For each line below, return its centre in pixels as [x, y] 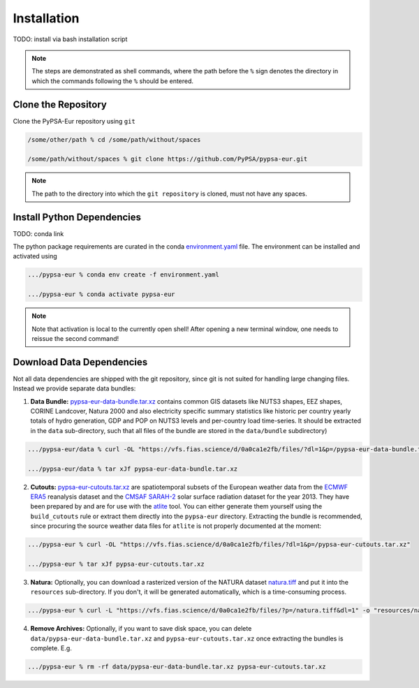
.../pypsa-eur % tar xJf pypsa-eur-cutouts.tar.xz [116, 564]
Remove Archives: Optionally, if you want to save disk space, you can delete [141, 629]
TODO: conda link [38, 233]
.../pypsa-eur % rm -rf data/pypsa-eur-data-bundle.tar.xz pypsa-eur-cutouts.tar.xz [177, 667]
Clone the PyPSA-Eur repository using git [74, 121]
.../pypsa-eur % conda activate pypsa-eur [101, 294]
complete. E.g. [51, 648]
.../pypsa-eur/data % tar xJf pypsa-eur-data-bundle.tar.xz [133, 469]
